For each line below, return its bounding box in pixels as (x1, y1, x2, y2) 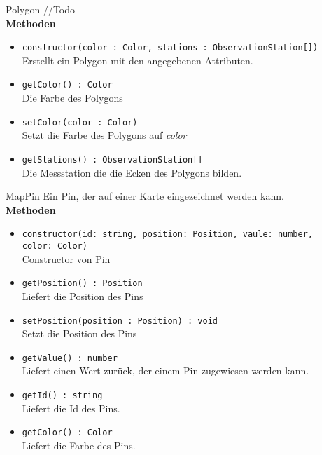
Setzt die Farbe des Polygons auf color (22, 128, 187, 142)
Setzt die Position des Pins (22, 326, 137, 341)
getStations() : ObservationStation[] (22, 154, 203, 165)
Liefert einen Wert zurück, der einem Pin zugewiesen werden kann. (22, 363, 309, 378)
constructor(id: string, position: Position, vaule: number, (22, 229, 314, 240)
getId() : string (22, 391, 103, 401)
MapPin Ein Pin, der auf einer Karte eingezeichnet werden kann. (6, 189, 284, 203)
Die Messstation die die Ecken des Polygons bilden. (22, 165, 242, 179)
